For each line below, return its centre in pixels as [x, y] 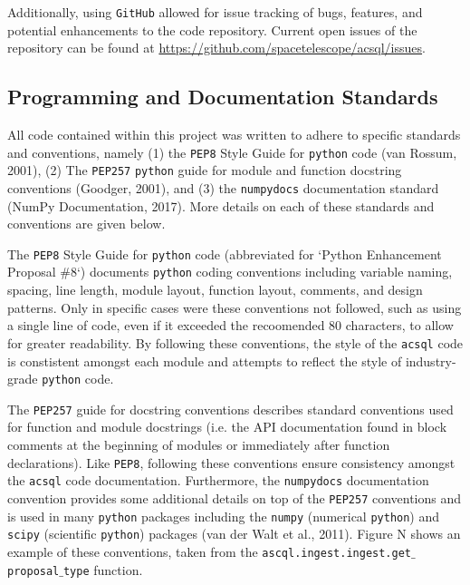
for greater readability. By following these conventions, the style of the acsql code [235, 342]
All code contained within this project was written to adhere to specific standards [234, 135]
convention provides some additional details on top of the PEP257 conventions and [235, 497]
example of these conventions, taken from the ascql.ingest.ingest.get [209, 551]
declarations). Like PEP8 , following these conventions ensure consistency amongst [231, 462]
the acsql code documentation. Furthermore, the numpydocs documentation [218, 480]
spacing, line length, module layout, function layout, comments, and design [215, 290]
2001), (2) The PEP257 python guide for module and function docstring [205, 170]
